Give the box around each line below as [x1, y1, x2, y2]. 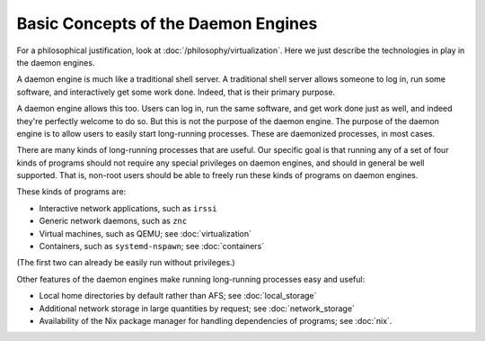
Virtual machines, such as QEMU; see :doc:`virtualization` [39, 228, 251, 238]
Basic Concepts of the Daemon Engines [16, 13, 318, 33]
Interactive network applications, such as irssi [39, 202, 217, 213]
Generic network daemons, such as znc [39, 216, 188, 227]
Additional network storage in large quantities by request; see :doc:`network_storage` [39, 302, 355, 314]
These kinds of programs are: [16, 186, 127, 197]
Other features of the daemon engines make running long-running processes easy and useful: [16, 274, 366, 284]
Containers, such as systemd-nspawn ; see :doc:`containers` [39, 241, 265, 252]
